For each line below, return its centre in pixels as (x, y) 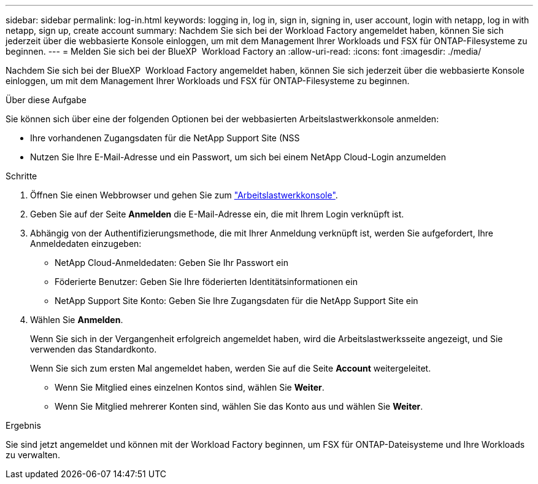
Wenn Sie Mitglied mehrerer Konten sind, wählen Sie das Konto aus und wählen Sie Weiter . (239, 406)
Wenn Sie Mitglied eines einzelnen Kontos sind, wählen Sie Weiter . (190, 387)
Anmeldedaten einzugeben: (86, 244)
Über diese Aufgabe (46, 100)
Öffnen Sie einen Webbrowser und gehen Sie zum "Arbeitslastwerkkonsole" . (184, 195)
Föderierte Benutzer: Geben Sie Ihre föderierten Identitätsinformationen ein (206, 282)
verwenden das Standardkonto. (94, 349)
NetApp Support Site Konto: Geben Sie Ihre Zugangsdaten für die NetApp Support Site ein (236, 301)
